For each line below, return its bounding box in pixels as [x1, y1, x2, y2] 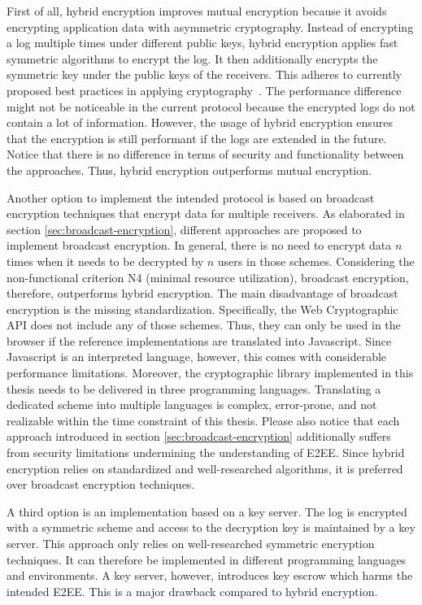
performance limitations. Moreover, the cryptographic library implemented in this [7, 364, 414, 381]
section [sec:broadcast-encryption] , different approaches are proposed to [7, 220, 362, 237]
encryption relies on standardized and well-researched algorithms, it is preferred [7, 459, 403, 477]
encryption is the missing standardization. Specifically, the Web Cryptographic [7, 300, 398, 317]
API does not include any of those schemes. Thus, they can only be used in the [7, 316, 401, 333]
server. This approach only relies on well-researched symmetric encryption [7, 535, 375, 551]
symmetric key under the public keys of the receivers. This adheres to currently [7, 66, 402, 83]
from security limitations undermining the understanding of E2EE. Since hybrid [7, 444, 405, 461]
